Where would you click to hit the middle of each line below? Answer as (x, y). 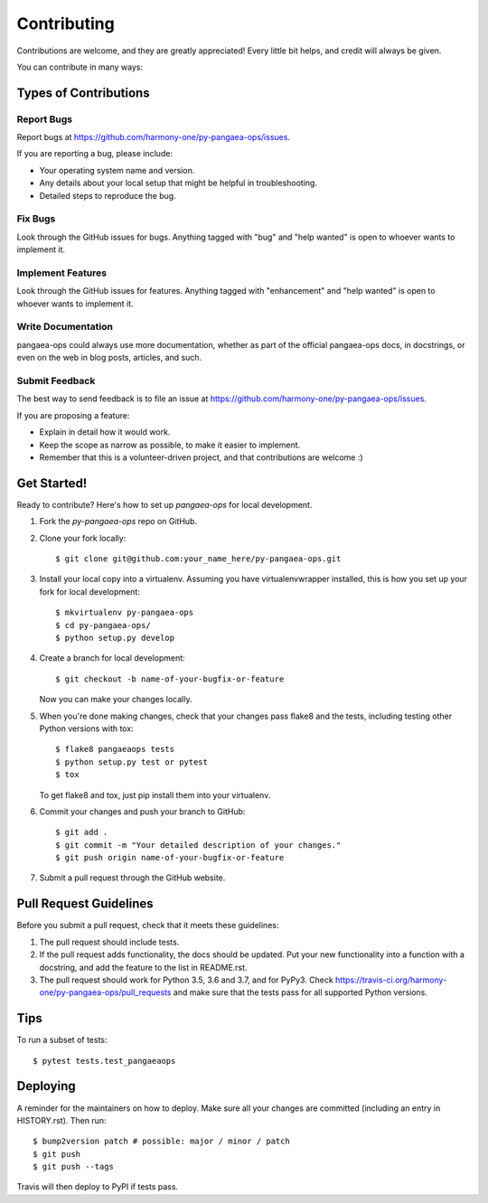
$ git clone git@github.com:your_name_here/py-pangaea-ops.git (198, 559)
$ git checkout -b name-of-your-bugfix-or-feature (170, 679)
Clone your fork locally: (83, 538)
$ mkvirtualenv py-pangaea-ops (125, 613)
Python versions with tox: (87, 728)
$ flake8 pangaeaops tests (115, 749)
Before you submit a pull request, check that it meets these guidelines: (148, 926)
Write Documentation (65, 327)
